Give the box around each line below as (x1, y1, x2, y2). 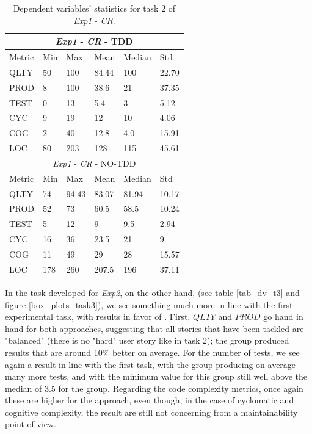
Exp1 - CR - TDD (56, 35, 133, 48)
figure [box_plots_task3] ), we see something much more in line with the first (5, 298, 293, 311)
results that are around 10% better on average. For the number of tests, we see (5, 345, 300, 358)
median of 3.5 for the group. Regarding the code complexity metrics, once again (5, 382, 303, 394)
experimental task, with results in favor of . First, (5, 310, 190, 323)
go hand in (263, 310, 303, 323)
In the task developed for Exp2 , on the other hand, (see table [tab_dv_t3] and (5, 286, 300, 298)
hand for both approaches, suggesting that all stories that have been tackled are (5, 322, 304, 335)
